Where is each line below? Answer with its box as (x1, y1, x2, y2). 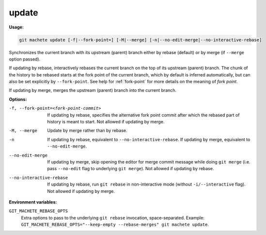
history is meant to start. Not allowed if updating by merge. (47, 119, 165, 125)
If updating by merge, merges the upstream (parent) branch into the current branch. (9, 88, 177, 93)
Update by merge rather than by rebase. (47, 128, 127, 133)
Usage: (9, 24, 24, 30)
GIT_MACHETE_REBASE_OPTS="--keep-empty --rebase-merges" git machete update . (21, 221, 209, 227)
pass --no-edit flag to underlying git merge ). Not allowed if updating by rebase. (47, 166, 214, 172)
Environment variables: (9, 199, 57, 205)
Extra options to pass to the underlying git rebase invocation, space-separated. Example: (21, 215, 204, 220)
